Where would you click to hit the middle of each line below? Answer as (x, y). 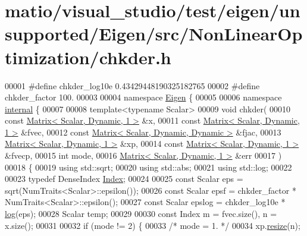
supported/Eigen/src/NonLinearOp (154, 34)
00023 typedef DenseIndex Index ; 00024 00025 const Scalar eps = (124, 179)
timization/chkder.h (88, 57)
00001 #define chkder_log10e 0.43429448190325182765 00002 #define (132, 85)
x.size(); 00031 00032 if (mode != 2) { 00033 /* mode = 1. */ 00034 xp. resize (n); (153, 225)
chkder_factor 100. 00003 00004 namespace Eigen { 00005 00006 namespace (143, 97)
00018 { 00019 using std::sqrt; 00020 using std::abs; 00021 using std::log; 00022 (148, 167)
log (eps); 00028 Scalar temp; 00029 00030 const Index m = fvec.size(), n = (141, 214)
